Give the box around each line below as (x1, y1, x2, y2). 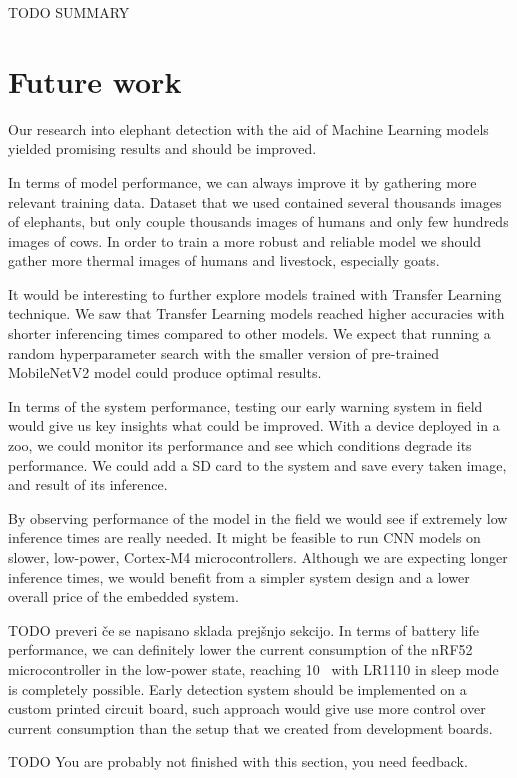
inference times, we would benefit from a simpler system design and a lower (8, 566, 470, 587)
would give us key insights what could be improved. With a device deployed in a (8, 415, 500, 436)
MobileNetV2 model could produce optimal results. (8, 362, 322, 383)
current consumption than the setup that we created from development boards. (8, 717, 493, 738)
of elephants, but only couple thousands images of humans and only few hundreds (8, 211, 509, 232)
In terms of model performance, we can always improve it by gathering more (8, 171, 477, 192)
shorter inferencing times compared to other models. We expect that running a (8, 323, 491, 344)
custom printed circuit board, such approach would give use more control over (8, 698, 486, 719)
